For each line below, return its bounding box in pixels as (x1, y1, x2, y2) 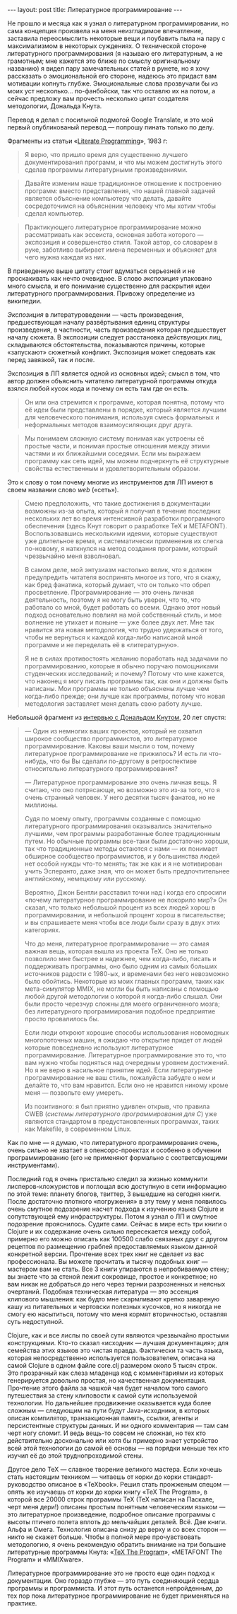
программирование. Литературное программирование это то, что (24, 1051, 227, 1059)
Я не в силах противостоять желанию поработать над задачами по (24, 654, 228, 663)
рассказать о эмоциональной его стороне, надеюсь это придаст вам (7, 72, 217, 80)
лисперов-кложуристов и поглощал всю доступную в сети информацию (7, 1183, 227, 1190)
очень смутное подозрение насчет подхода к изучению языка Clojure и (7, 1204, 224, 1213)
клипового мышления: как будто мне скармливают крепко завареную (7, 1295, 220, 1303)
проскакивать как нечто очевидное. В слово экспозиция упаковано (7, 274, 212, 282)
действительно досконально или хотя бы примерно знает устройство (7, 1436, 219, 1444)
